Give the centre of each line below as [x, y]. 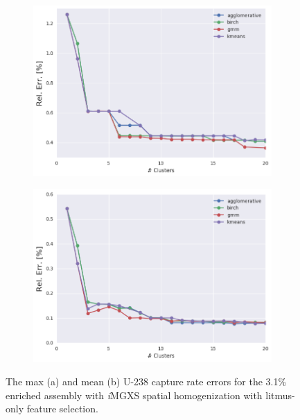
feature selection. [62, 409]
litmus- [280, 395]
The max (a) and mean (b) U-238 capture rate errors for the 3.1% [146, 381]
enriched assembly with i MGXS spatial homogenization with [134, 395]
